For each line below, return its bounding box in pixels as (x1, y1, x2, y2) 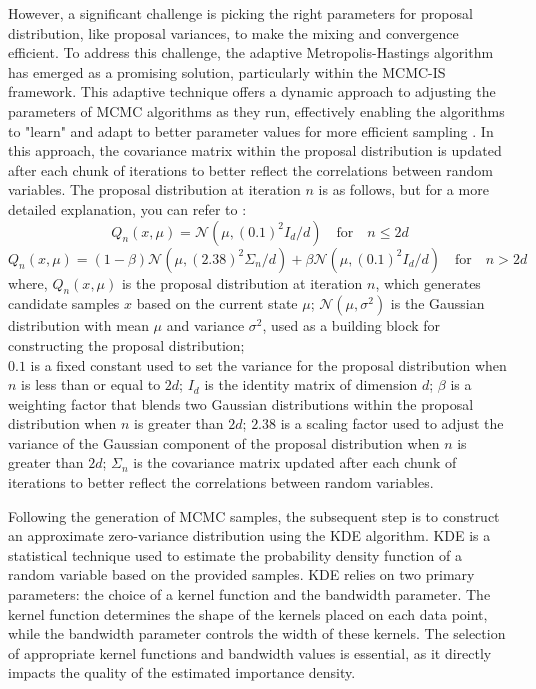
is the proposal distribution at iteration (121, 272, 363, 293)
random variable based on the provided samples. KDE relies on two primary (8, 564, 475, 585)
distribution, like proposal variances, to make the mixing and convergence (8, 22, 459, 43)
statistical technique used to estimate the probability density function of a (8, 544, 462, 565)
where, (8, 272, 48, 293)
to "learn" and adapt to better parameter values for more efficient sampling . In (8, 120, 494, 141)
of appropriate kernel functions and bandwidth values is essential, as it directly (8, 642, 492, 663)
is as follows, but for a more (318, 179, 489, 200)
